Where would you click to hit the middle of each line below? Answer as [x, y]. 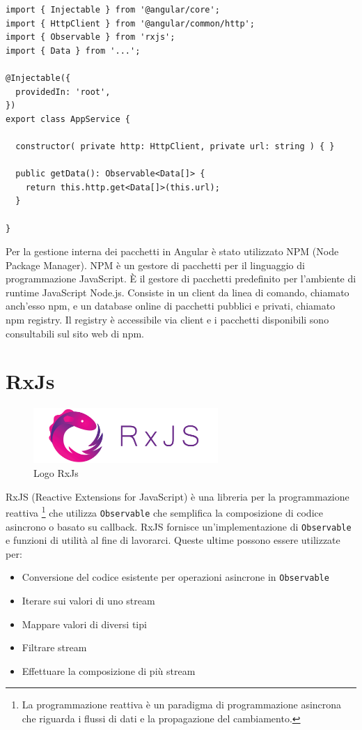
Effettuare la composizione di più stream [109, 670]
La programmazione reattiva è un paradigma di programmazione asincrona [182, 705]
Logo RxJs [56, 473]
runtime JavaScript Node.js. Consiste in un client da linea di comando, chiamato [178, 292]
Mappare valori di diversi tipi [84, 624]
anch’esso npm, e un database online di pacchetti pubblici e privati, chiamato [171, 306]
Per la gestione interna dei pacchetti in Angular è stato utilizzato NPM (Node [172, 251]
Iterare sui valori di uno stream [88, 601]
